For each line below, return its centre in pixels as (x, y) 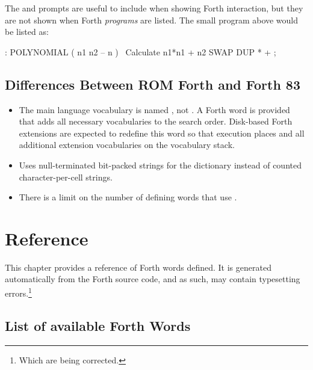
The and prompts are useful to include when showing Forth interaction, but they (154, 8)
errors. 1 (18, 292)
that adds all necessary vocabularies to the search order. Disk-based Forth (156, 121)
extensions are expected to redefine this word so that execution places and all (162, 133)
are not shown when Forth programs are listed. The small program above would (152, 20)
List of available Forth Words (98, 325)
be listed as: (27, 32)
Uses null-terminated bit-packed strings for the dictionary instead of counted (160, 165)
